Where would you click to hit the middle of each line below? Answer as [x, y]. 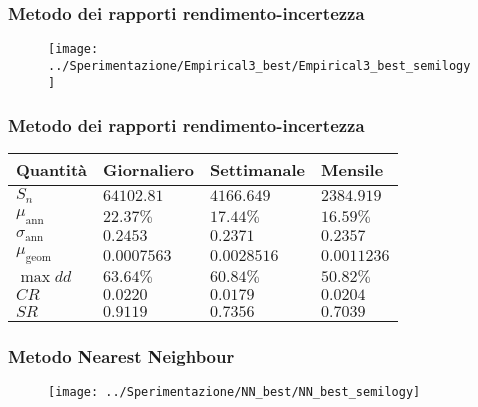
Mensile [352, 170]
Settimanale [258, 170]
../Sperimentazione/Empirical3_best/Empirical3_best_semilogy [259, 65]
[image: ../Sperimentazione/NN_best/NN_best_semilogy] [234, 391]
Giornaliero [149, 170]
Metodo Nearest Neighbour [121, 355]
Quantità [52, 170]
